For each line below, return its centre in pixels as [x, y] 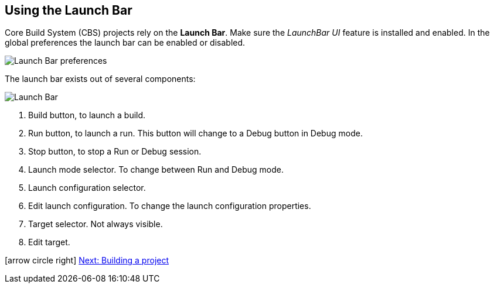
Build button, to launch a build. [87, 115]
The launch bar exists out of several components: [100, 79]
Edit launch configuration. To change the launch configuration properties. [170, 206]
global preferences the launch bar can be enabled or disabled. [125, 43]
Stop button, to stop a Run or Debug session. [115, 152]
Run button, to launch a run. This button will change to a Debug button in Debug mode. [195, 133]
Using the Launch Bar [69, 10]
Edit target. [49, 242]
